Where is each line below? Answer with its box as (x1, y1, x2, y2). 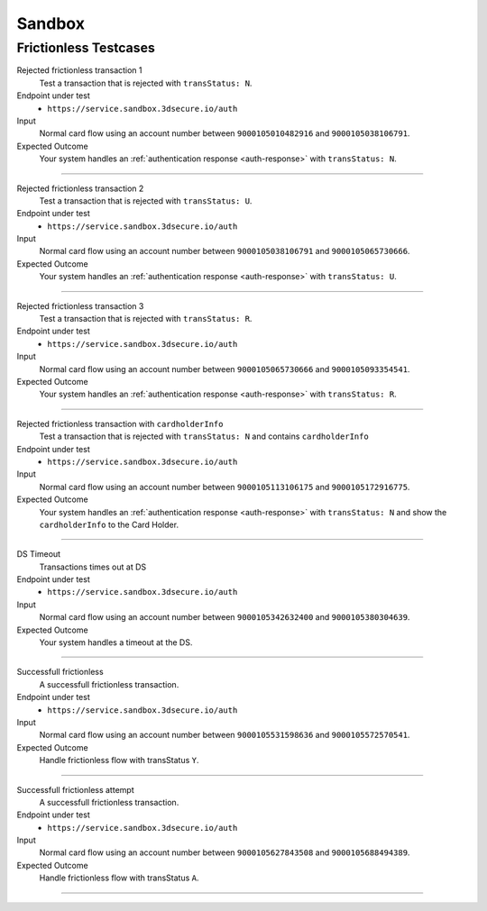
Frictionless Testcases (16, 40, 155, 56)
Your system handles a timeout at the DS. (39, 637, 193, 648)
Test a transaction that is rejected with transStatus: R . (39, 314, 253, 324)
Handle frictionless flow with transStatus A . (39, 872, 199, 883)
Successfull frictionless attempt (16, 784, 134, 795)
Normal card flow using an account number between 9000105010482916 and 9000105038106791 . (39, 128, 410, 139)
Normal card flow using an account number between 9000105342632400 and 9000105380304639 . (39, 612, 410, 623)
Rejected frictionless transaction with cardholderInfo (16, 418, 224, 429)
